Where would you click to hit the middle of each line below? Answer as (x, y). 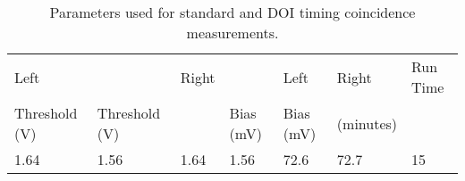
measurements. (232, 33)
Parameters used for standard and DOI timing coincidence (232, 12)
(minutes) (367, 123)
